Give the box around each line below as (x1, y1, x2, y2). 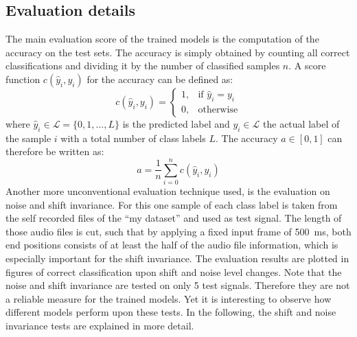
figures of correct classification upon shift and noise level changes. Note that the (5, 264, 342, 279)
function (5, 71, 41, 86)
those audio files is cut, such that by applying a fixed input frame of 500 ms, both (5, 224, 352, 238)
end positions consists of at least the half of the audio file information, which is (5, 237, 338, 252)
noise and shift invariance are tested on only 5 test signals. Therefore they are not (5, 278, 350, 292)
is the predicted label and (122, 116, 230, 130)
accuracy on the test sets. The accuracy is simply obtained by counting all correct (5, 45, 350, 59)
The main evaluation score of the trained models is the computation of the (5, 32, 319, 46)
